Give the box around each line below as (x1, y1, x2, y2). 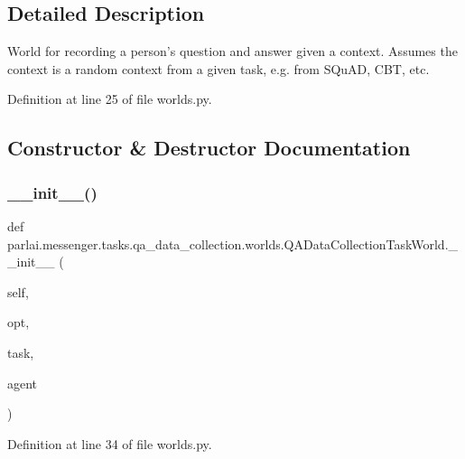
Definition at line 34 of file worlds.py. (7, 434, 212, 453)
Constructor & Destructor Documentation (7, 134, 411, 162)
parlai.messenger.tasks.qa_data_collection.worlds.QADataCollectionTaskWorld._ (7, 234, 459, 253)
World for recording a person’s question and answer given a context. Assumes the (7, 42, 458, 61)
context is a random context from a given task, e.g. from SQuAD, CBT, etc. (7, 59, 430, 78)
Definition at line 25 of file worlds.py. (7, 89, 212, 108)
